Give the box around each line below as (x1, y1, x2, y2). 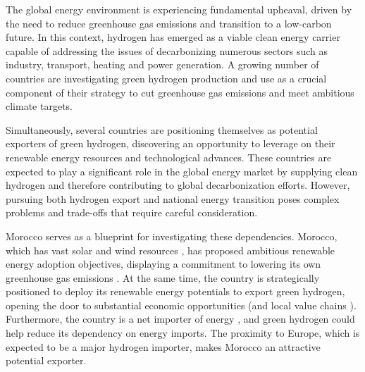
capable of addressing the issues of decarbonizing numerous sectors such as (6, 43, 328, 58)
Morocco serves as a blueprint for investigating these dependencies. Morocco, (6, 228, 338, 243)
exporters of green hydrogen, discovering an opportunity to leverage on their (6, 136, 335, 151)
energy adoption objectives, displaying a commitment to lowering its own (6, 256, 321, 271)
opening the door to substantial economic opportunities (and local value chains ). (6, 297, 357, 312)
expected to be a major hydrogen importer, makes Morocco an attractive (6, 339, 321, 354)
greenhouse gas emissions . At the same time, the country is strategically (6, 270, 320, 285)
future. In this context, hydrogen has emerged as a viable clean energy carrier (6, 30, 340, 44)
